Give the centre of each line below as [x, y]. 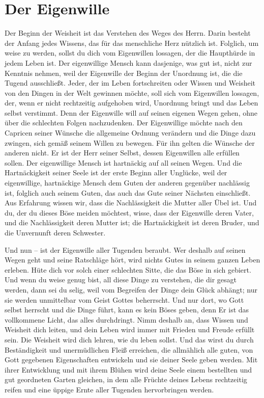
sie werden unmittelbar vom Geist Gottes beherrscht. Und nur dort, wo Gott [124, 299]
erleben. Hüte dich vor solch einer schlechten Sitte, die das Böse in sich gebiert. [128, 269]
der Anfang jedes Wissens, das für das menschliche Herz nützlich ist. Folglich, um [132, 43]
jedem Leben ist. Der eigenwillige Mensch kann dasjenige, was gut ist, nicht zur [128, 62]
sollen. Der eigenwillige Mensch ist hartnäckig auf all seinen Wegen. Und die [123, 162]
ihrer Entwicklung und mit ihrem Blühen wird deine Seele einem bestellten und [128, 369]
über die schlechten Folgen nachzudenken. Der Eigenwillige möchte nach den [124, 123]
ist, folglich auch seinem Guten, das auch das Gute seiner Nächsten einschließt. [128, 192]
